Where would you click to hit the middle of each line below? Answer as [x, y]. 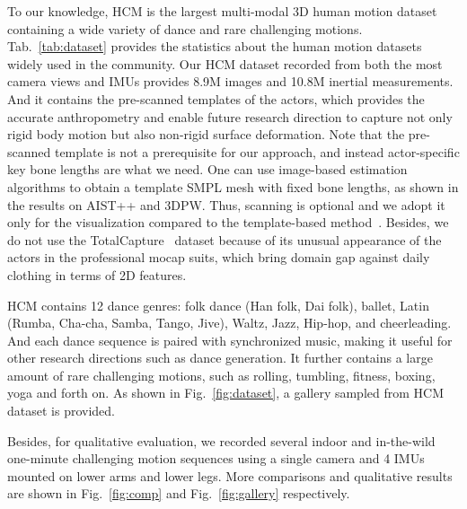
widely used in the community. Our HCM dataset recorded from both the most [225, 63]
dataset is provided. [61, 411]
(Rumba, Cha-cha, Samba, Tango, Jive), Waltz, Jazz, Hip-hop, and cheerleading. [229, 323]
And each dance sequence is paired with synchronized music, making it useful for [230, 340]
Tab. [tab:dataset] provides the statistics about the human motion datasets [215, 46]
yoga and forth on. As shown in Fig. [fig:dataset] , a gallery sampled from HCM [226, 393]
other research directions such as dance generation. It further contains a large [220, 358]
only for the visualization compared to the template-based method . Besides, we [228, 222]
